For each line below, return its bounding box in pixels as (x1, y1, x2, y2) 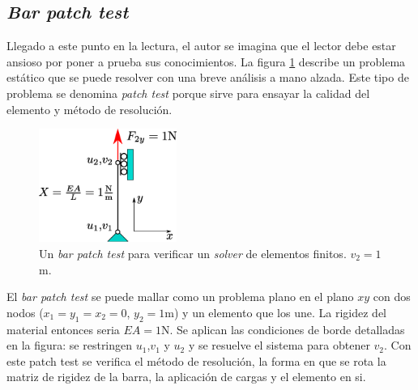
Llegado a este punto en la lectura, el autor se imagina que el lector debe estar (6, 37, 396, 54)
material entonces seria (6, 320, 120, 337)
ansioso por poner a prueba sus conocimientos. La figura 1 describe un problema (6, 53, 406, 70)
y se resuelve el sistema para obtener (188, 337, 370, 354)
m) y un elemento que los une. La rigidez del (164, 303, 386, 320)
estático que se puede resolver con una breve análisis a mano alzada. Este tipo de (6, 69, 409, 86)
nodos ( (6, 303, 44, 320)
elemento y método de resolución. (6, 100, 173, 117)
